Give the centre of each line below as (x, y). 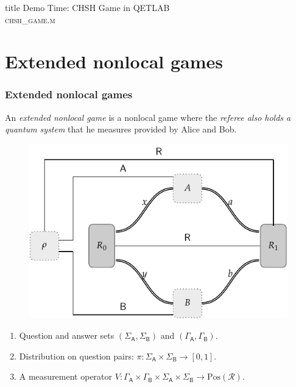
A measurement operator (66, 376)
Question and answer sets (67, 335)
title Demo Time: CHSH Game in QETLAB (87, 7)
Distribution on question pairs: (76, 356)
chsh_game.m (30, 19)
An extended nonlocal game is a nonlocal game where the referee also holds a (148, 117)
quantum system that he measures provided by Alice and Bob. (121, 129)
